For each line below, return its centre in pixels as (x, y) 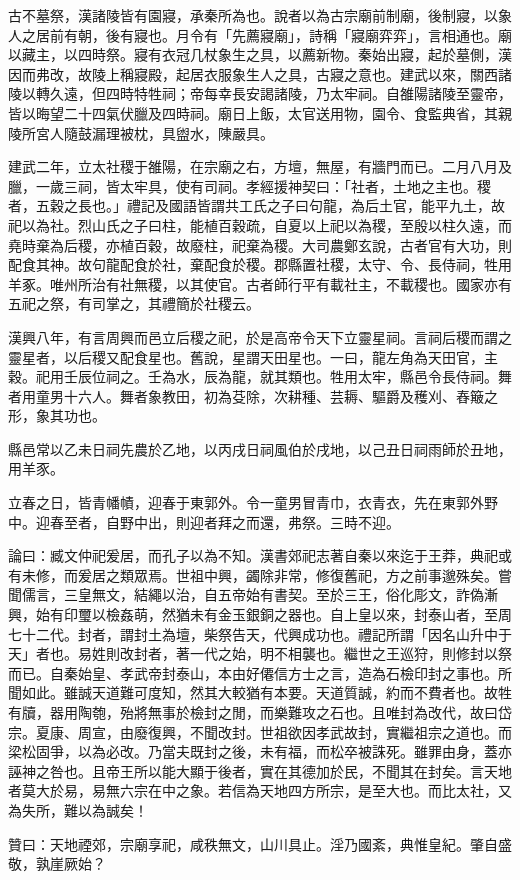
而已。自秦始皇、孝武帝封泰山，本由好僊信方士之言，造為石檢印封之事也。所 (260, 672)
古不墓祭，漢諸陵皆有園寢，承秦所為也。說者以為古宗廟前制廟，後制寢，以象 (260, 15)
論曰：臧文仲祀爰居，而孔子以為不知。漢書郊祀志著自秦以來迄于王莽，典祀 (253, 555)
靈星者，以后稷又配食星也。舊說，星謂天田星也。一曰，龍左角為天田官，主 (253, 356)
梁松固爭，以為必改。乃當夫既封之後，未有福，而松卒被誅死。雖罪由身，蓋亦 (260, 751)
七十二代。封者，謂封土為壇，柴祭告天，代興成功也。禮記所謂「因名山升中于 (260, 633)
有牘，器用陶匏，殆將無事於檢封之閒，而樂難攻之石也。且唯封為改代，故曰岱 (260, 712)
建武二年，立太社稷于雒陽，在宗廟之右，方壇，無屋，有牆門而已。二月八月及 (260, 166)
